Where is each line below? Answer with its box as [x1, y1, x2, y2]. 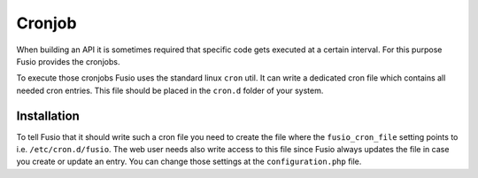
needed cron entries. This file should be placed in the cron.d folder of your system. [16, 85, 324, 96]
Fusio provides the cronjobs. [16, 56, 120, 66]
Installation [16, 108, 80, 123]
